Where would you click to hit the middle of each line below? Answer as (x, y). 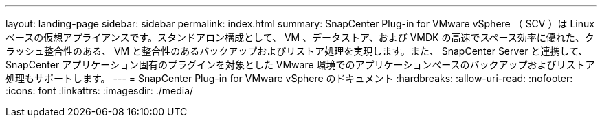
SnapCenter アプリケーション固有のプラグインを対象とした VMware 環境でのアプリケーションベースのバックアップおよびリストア (300, 65)
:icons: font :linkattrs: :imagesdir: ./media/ (100, 91)
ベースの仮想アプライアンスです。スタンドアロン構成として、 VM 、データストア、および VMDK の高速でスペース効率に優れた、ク (300, 37)
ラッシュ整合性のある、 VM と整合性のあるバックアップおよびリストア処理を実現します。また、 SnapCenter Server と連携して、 (297, 51)
